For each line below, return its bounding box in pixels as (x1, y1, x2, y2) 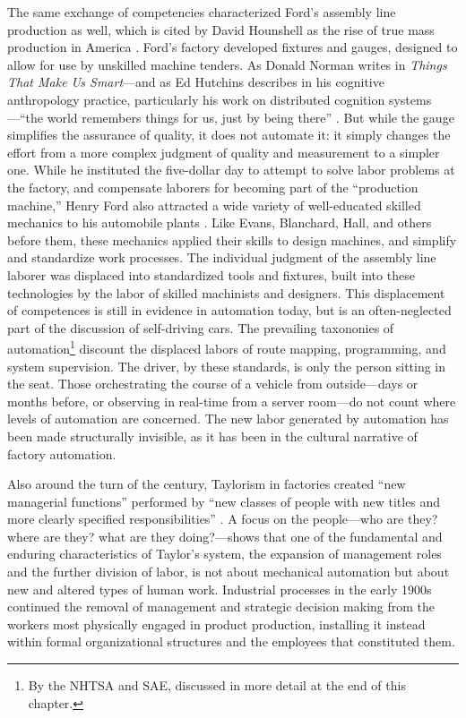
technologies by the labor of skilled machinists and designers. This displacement (7, 283, 445, 302)
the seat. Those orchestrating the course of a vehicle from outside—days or (7, 374, 419, 393)
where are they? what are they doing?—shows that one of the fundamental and (7, 526, 443, 545)
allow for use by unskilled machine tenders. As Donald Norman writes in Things (7, 55, 447, 73)
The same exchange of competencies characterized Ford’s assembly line (7, 3, 396, 21)
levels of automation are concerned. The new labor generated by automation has (7, 409, 449, 428)
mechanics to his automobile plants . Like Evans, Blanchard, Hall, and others (7, 213, 432, 232)
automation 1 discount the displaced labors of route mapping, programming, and (7, 337, 446, 357)
